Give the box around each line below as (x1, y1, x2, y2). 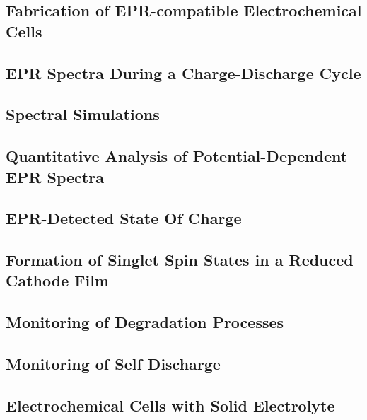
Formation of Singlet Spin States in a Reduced (6, 249, 354, 271)
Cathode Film (6, 269, 109, 291)
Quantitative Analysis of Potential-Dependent (6, 145, 348, 167)
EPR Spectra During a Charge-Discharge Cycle (6, 62, 361, 83)
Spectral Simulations (6, 103, 160, 125)
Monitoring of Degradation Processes (6, 311, 284, 333)
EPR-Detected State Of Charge (6, 207, 242, 229)
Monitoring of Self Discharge (6, 353, 221, 375)
